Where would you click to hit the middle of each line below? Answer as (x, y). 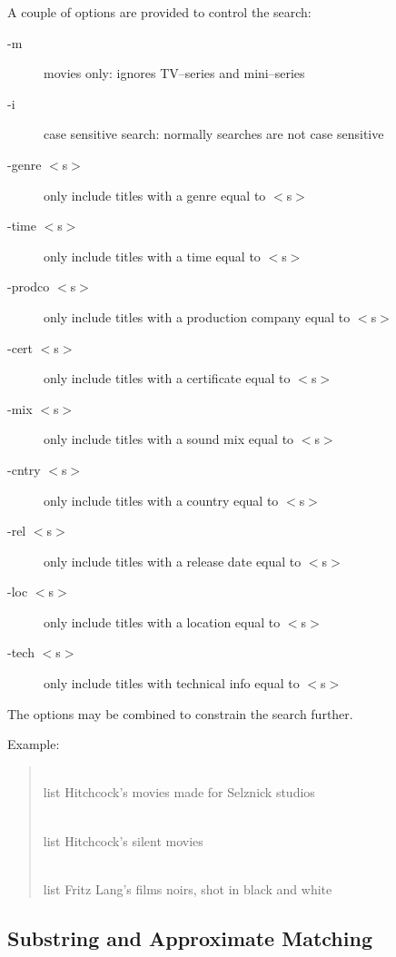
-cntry (24, 469)
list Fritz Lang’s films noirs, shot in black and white (188, 888)
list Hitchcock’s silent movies (123, 840)
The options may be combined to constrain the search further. (180, 713)
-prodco (29, 286)
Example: (34, 744)
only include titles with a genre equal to (155, 195)
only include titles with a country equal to (161, 500)
